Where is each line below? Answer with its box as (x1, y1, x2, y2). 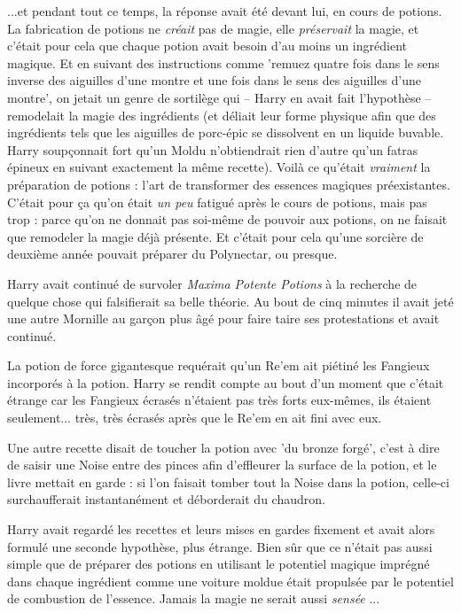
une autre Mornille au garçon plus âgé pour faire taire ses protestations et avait (7, 309, 440, 328)
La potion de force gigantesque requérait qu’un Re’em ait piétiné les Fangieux (7, 356, 430, 375)
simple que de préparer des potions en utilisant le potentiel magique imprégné (7, 555, 430, 573)
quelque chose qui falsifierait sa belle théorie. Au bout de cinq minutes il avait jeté (7, 291, 454, 310)
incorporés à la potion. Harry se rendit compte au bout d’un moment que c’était (7, 373, 444, 392)
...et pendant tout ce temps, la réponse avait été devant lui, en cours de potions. (7, 2, 442, 19)
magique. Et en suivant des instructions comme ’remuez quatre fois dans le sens (7, 53, 440, 72)
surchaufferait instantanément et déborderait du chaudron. (7, 490, 325, 508)
